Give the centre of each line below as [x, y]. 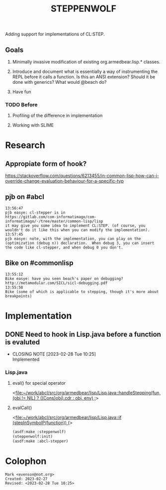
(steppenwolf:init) [33, 437]
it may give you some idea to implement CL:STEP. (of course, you [75, 226]
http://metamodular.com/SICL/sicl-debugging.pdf [56, 283]
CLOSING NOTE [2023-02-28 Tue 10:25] [54, 354]
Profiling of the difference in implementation [57, 116]
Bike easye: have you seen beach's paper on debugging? [64, 278]
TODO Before [22, 104]
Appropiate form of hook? [46, 163]
